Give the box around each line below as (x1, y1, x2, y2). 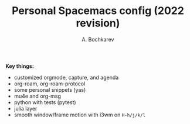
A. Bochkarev (82, 36, 114, 43)
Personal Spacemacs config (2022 (12, 4, 184, 18)
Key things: (5, 63, 35, 70)
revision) (76, 16, 120, 30)
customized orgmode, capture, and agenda (13, 74, 119, 81)
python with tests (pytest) (13, 98, 77, 106)
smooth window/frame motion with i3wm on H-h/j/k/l (13, 111, 146, 118)
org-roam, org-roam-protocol (13, 80, 86, 87)
